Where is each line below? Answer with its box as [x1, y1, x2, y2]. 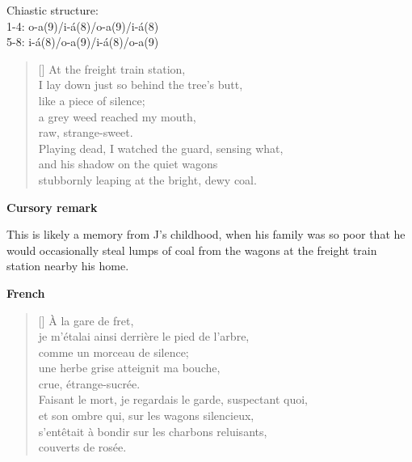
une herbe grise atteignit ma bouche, [38, 359, 221, 376]
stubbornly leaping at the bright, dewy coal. [38, 171, 257, 188]
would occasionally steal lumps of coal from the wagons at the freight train [6, 241, 377, 258]
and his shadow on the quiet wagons [38, 155, 218, 172]
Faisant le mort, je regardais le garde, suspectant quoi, [38, 391, 308, 408]
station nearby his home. [6, 257, 129, 274]
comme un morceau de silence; [38, 343, 189, 360]
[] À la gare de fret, [38, 312, 134, 328]
